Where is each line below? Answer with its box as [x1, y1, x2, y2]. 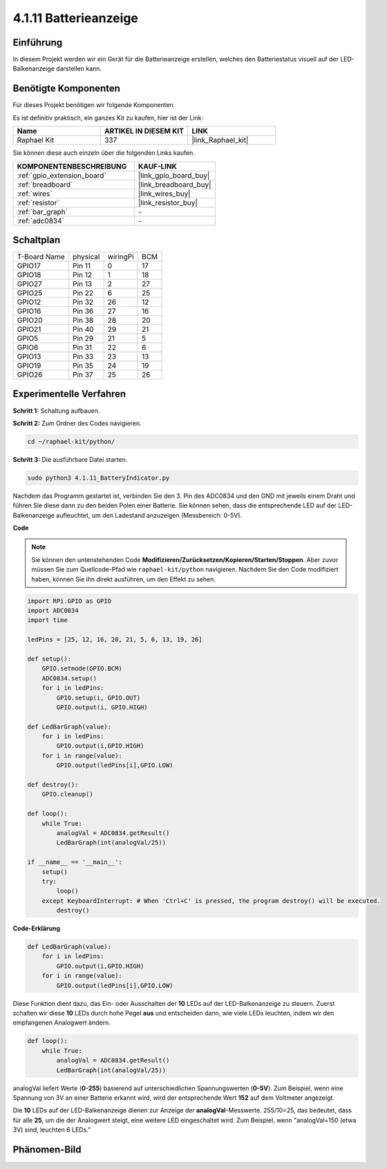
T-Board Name [17, 252, 65, 262]
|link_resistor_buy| [138, 198, 198, 207]
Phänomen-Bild [12, 1143, 82, 1155]
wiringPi [107, 252, 134, 262]
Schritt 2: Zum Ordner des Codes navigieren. [12, 419, 142, 427]
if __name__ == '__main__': [27, 858, 122, 866]
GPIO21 [17, 325, 41, 335]
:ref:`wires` [17, 189, 53, 198]
